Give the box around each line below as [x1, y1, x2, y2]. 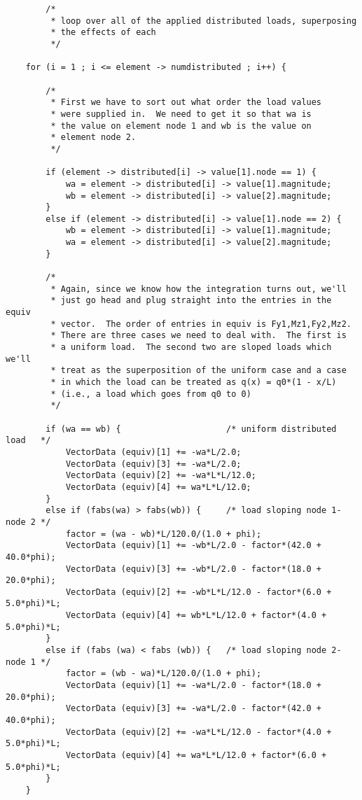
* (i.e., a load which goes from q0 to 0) [50, 388, 251, 399]
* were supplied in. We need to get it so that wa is [50, 108, 312, 119]
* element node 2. [50, 132, 137, 143]
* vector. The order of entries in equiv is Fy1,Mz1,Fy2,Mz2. [50, 318, 351, 329]
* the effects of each [50, 27, 156, 38]
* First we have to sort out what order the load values [50, 97, 322, 108]
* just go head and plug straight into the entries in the [50, 295, 332, 306]
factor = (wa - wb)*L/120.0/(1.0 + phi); [65, 528, 262, 539]
